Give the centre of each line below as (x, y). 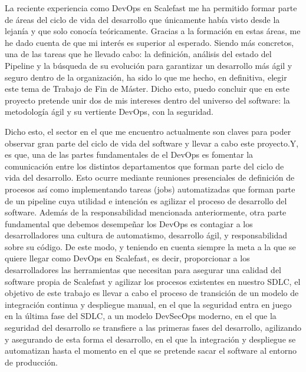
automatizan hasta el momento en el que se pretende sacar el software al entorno (151, 351)
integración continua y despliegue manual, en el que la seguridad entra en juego (148, 304)
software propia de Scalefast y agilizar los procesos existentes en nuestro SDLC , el (153, 281)
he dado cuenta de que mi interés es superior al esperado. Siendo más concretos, (149, 42)
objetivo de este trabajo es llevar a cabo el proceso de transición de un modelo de (152, 293)
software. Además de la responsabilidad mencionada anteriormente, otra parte (146, 212)
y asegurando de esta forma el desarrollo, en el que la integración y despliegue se (150, 339)
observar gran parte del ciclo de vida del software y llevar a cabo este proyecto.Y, (152, 143)
